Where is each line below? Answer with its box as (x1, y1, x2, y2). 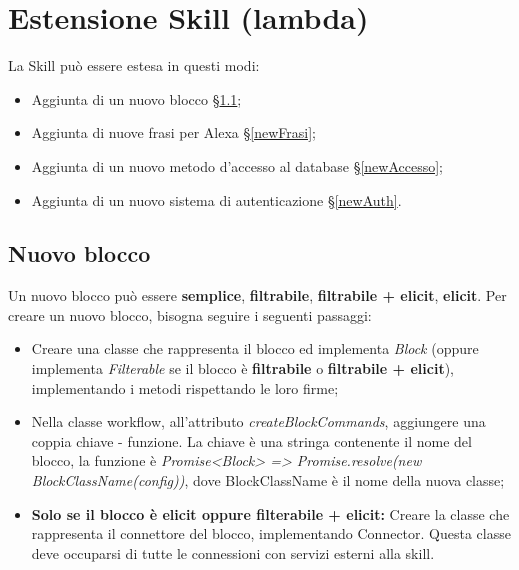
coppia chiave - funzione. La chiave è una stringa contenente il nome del (31, 430, 472, 451)
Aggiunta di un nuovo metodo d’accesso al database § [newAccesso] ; (31, 155, 443, 176)
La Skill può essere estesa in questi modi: (8, 55, 260, 76)
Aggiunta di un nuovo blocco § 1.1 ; (31, 88, 242, 109)
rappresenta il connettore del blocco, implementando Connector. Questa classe (31, 523, 511, 544)
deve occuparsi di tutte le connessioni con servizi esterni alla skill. (31, 542, 435, 563)
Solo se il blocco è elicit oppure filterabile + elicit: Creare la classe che (31, 503, 510, 524)
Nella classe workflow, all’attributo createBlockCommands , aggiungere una (31, 411, 486, 432)
